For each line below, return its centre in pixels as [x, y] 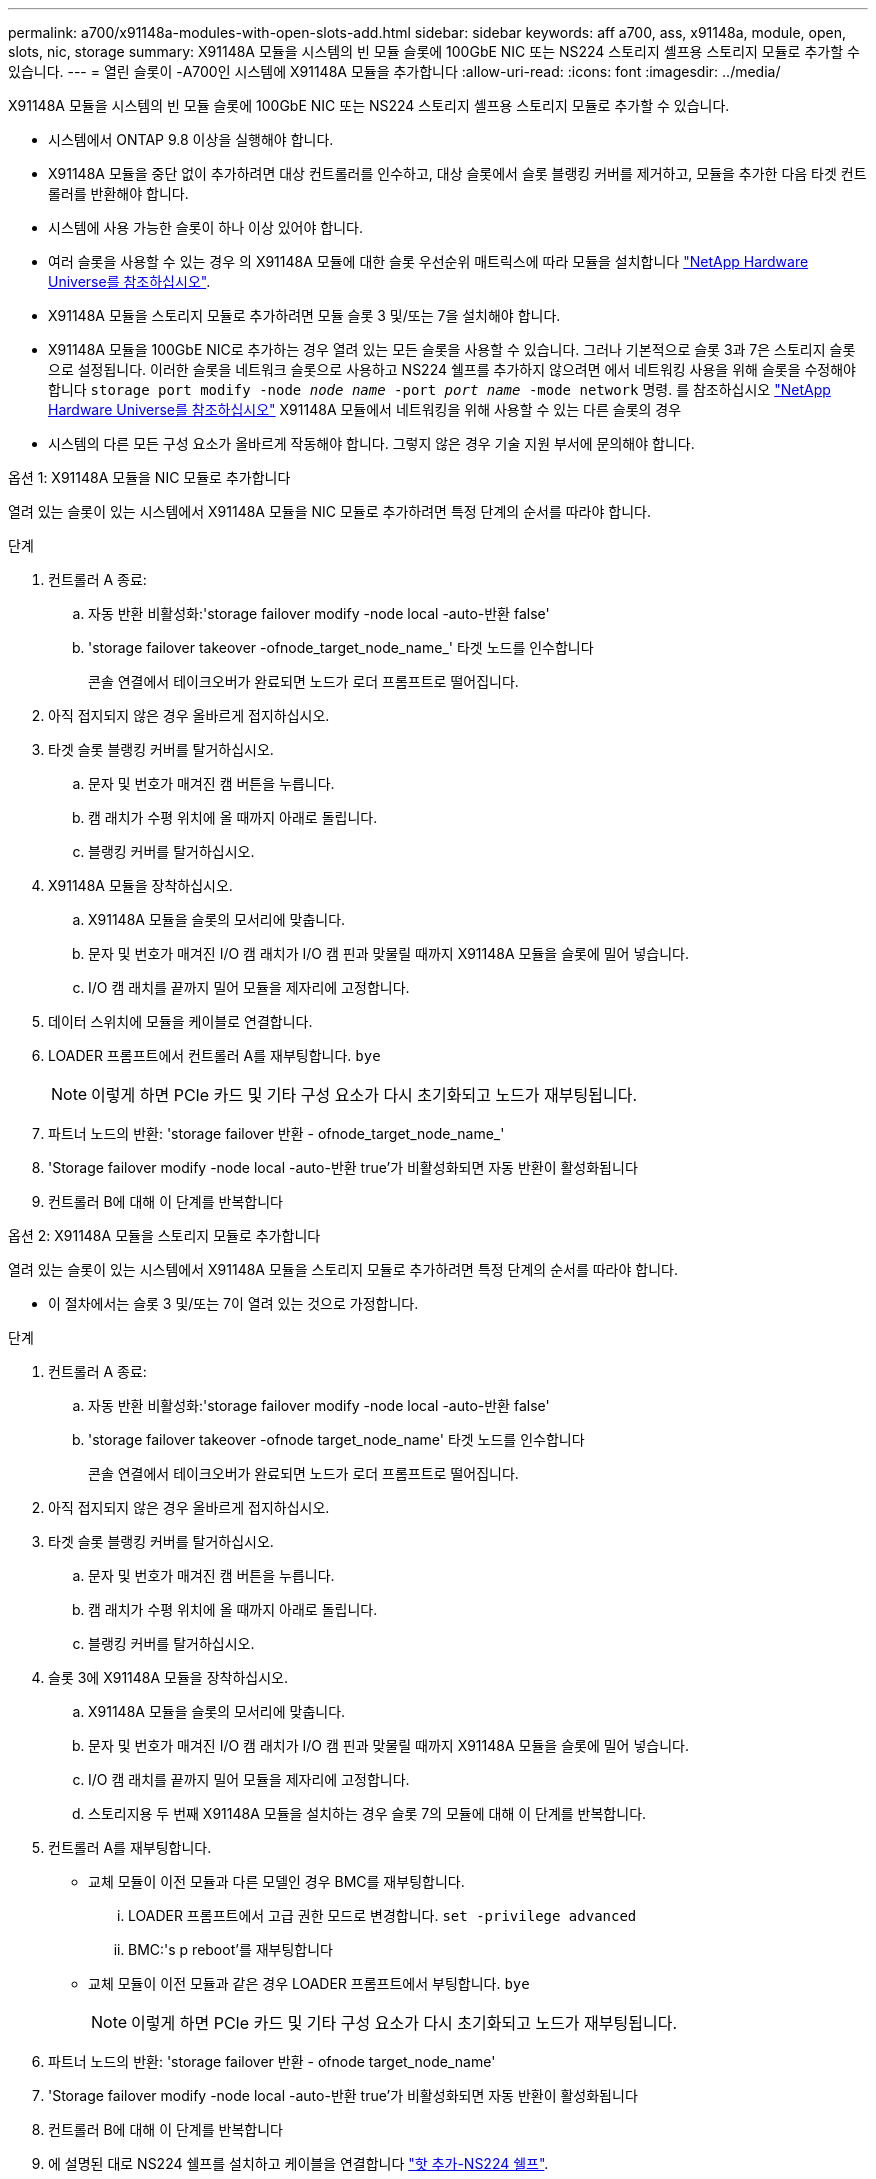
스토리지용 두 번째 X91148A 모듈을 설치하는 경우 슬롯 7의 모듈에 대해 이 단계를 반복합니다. [367, 1813]
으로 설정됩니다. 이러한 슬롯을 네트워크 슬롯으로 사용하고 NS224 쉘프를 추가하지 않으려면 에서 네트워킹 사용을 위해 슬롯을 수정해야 [452, 369]
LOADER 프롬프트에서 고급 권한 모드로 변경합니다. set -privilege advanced [382, 1915]
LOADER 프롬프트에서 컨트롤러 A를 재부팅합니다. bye [214, 1055]
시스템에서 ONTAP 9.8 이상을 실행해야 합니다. [191, 139]
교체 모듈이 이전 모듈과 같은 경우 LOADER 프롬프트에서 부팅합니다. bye [309, 1983]
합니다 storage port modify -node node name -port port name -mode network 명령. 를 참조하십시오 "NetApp [439, 389]
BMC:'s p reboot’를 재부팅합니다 [230, 1949]
